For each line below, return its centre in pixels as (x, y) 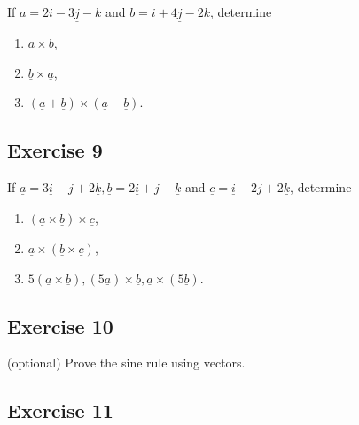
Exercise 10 (60, 325)
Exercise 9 (55, 150)
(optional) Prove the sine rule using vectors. (126, 363)
